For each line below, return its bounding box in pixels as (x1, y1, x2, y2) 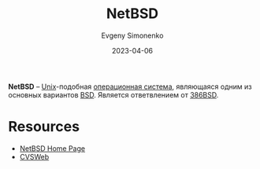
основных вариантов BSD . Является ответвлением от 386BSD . (8, 90, 219, 99)
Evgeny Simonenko (101, 31, 164, 40)
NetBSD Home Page (19, 143, 85, 153)
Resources (8, 118, 80, 136)
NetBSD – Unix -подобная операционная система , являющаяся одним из (8, 82, 252, 91)
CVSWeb (19, 152, 50, 161)
